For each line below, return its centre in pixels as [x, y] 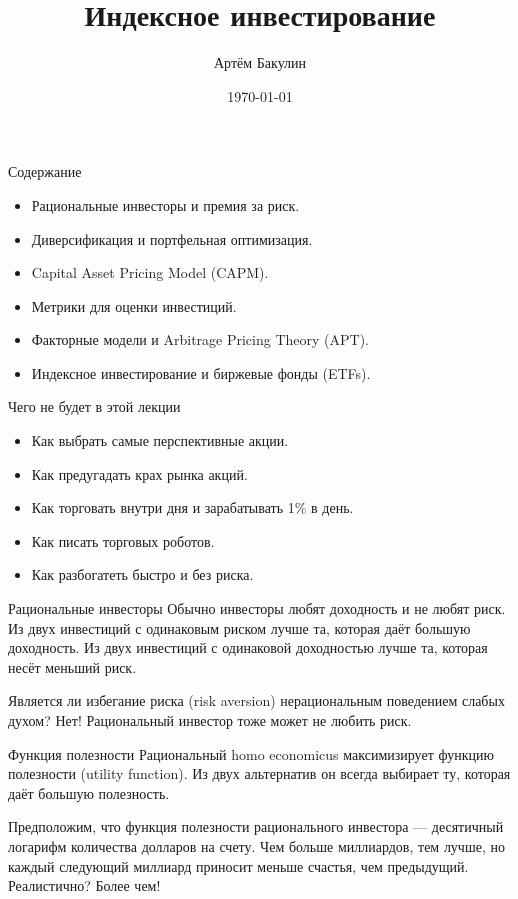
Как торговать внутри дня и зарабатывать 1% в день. [192, 507]
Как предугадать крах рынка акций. [139, 473]
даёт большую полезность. [89, 792]
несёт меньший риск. [72, 666]
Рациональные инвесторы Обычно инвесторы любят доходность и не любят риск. [257, 608]
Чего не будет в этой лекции [94, 406]
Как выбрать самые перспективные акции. [160, 440]
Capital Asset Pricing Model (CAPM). [150, 272]
